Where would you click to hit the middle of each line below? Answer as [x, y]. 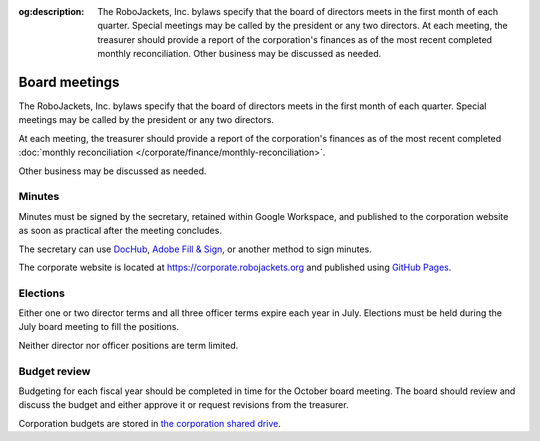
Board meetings [69, 81]
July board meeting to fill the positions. [99, 327]
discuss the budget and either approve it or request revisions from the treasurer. [183, 405]
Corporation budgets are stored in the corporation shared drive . [150, 423]
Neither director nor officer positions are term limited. [128, 345]
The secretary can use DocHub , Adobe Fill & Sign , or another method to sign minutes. [195, 249]
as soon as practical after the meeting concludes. [120, 231]
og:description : [51, 11]
